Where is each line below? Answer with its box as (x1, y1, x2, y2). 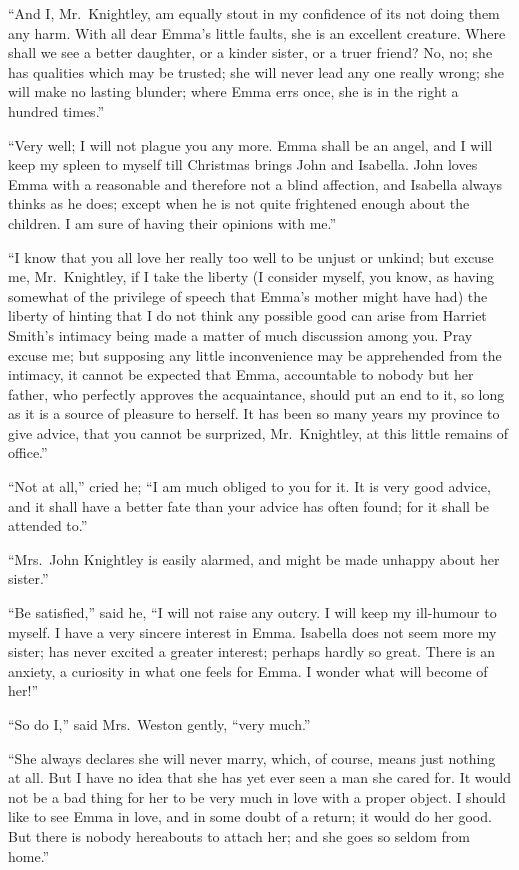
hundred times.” (8, 100, 105, 121)
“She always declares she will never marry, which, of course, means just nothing (8, 747, 496, 768)
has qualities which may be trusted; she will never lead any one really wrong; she (8, 61, 504, 82)
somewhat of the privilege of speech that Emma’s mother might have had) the (8, 285, 488, 306)
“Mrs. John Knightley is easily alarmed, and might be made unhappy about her (8, 548, 500, 569)
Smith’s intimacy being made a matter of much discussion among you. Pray (8, 324, 473, 345)
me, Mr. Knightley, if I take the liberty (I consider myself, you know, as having (8, 266, 495, 287)
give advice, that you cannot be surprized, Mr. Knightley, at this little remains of (8, 422, 509, 443)
